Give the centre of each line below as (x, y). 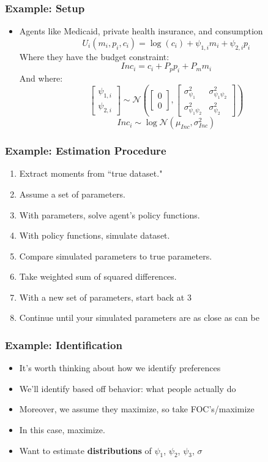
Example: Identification (64, 345)
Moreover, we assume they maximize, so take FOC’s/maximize (137, 409)
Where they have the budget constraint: (94, 56)
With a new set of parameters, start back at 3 (105, 297)
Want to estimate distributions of (85, 450)
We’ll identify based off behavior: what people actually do (128, 388)
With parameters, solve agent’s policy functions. (110, 214)
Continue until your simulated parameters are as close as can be (139, 318)
